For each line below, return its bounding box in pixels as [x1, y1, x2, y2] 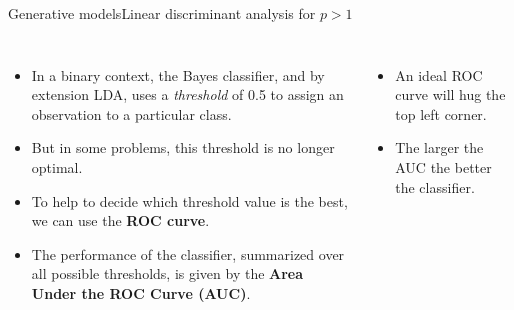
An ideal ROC [395, 64, 483, 85]
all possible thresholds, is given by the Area [31, 263, 304, 284]
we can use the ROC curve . [31, 210, 210, 231]
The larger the [395, 137, 484, 158]
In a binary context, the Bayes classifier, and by [31, 64, 325, 85]
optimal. [31, 156, 83, 177]
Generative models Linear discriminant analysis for [8, 3, 316, 23]
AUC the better [395, 156, 492, 177]
